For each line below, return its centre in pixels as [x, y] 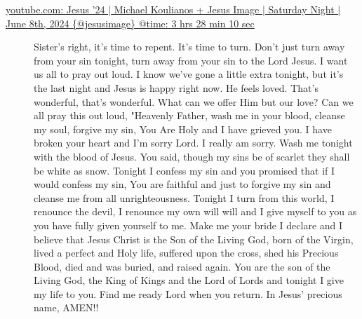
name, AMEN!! [66, 307]
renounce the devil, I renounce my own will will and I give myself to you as [195, 211]
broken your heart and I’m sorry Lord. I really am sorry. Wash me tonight [193, 143]
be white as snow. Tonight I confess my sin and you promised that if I [185, 170]
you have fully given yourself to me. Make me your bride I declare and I [188, 225]
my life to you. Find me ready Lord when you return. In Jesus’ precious [188, 293]
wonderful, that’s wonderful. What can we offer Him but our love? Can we [194, 101]
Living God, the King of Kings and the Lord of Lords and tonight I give [189, 280]
